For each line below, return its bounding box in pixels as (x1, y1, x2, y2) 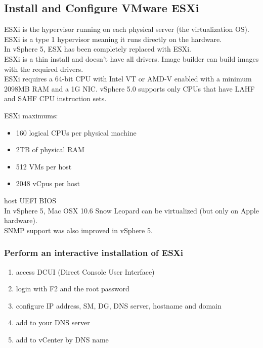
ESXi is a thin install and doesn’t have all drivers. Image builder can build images (4, 53, 259, 64)
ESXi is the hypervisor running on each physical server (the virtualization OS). (4, 24, 249, 34)
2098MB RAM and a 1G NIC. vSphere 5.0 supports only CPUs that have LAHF (4, 83, 255, 94)
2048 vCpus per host (16, 178, 80, 189)
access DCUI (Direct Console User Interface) (16, 266, 155, 277)
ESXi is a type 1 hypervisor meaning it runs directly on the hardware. (4, 33, 222, 44)
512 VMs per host (16, 161, 72, 171)
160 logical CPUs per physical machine (16, 127, 137, 138)
